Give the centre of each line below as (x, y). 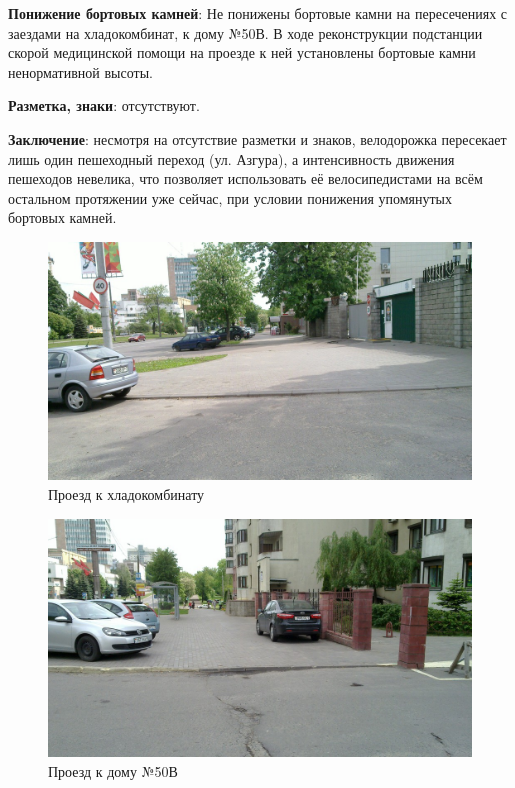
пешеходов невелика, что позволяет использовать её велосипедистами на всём (245, 178)
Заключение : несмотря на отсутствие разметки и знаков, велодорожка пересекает (257, 138)
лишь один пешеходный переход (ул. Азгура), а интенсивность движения (231, 158)
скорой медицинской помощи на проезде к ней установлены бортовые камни (242, 52)
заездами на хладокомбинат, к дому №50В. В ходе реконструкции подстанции (245, 32)
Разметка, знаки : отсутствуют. (104, 105)
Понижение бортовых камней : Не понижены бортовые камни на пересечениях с (258, 13)
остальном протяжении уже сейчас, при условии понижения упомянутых (230, 197)
